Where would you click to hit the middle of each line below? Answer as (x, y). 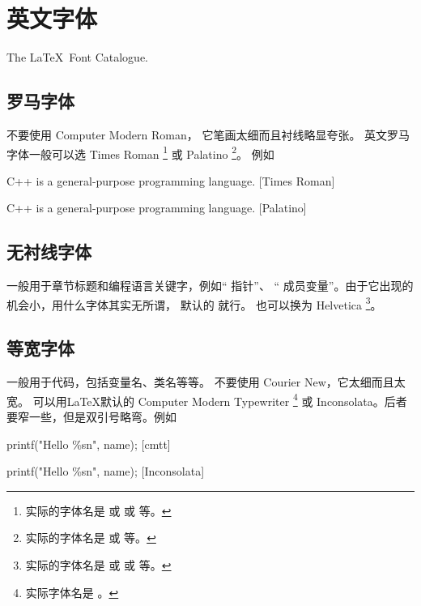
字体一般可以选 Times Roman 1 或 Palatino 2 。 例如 (140, 152)
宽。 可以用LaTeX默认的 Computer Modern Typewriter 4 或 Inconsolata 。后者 (207, 399)
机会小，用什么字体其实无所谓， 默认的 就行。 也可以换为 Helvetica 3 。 (194, 303)
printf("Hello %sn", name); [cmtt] (89, 444)
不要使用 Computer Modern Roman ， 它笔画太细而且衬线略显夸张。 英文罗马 (208, 134)
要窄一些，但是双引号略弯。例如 (91, 417)
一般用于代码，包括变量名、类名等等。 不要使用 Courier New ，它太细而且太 (206, 382)
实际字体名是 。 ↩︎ (72, 592)
